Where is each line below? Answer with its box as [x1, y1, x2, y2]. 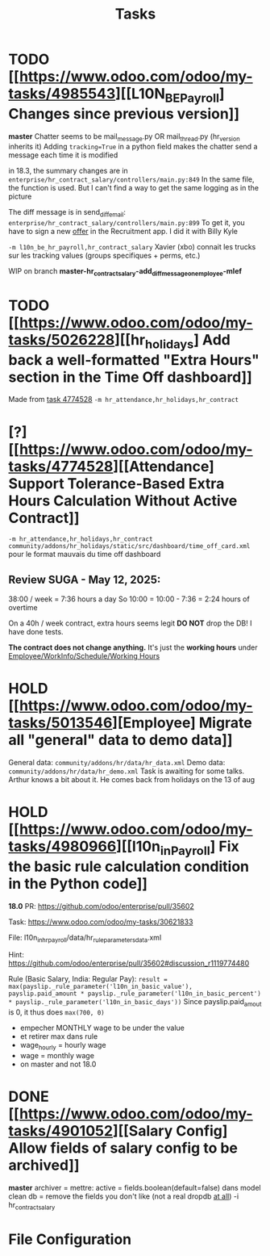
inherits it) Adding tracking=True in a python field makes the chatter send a [8, 142, 258, 152]
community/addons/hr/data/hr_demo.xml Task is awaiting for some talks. [8, 766, 245, 776]
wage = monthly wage [19, 1051, 95, 1061]
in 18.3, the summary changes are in [8, 166, 129, 176]
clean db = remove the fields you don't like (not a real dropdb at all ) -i [8, 1191, 239, 1201]
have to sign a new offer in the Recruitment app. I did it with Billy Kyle [8, 227, 239, 237]
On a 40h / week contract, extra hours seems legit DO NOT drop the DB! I [8, 618, 252, 628]
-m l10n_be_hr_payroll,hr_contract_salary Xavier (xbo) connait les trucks [8, 242, 256, 252]
